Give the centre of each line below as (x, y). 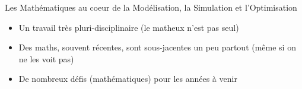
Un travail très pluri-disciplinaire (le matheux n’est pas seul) (129, 27)
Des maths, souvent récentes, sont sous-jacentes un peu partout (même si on (157, 47)
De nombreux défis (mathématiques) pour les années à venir (128, 79)
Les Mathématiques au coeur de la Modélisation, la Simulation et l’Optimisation (151, 7)
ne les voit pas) (46, 58)
